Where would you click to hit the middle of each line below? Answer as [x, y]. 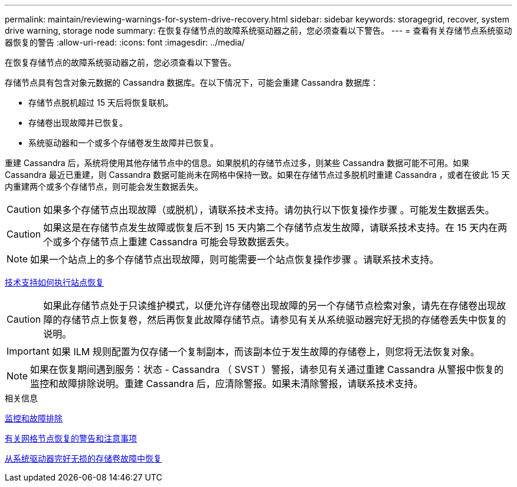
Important [28, 351]
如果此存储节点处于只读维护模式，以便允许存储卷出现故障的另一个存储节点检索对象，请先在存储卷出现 [270, 306]
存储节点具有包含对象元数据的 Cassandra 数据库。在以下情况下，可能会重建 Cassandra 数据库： [192, 82]
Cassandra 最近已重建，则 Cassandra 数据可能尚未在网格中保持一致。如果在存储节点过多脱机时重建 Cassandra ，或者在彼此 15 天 [257, 175]
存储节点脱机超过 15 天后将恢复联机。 [101, 103]
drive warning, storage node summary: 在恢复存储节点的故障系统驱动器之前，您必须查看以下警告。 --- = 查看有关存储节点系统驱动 [258, 30]
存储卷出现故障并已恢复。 [78, 123]
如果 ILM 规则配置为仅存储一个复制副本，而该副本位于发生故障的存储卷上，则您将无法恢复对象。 [266, 352]
